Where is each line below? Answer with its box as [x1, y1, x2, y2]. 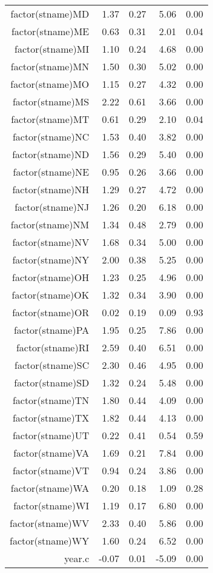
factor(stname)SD [14, 376, 90, 389]
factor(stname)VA [13, 446, 90, 460]
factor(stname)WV [10, 516, 90, 530]
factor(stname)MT [11, 112, 90, 126]
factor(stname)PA [13, 323, 90, 337]
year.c [64, 551, 90, 565]
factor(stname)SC [15, 358, 90, 372]
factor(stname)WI [13, 498, 90, 512]
